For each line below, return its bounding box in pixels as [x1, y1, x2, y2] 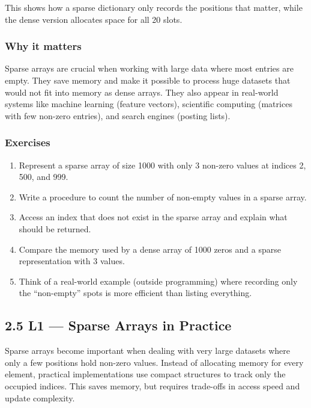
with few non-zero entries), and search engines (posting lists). [5, 109, 231, 122]
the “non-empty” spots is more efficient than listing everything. [19, 286, 252, 299]
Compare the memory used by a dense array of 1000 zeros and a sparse [19, 243, 281, 255]
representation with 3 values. [19, 255, 125, 267]
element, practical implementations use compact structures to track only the [5, 368, 286, 380]
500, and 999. [19, 170, 68, 183]
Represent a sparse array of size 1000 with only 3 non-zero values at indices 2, [19, 158, 306, 171]
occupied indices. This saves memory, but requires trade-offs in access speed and [5, 379, 300, 392]
